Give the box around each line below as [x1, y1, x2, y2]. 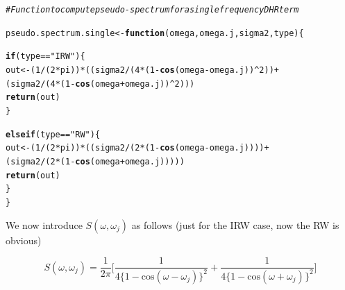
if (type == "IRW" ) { [6, 51, 85, 62]
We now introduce [6, 217, 83, 232]
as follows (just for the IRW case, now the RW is [131, 217, 339, 232]
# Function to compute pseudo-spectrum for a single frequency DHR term [6, 5, 299, 15]
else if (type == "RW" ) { [6, 129, 101, 139]
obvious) [6, 232, 42, 247]
